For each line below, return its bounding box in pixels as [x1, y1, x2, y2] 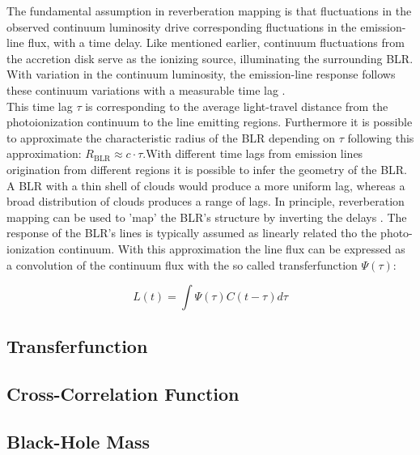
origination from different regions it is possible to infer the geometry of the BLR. [6, 160, 408, 177]
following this [347, 129, 414, 146]
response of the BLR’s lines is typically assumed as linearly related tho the [6, 224, 377, 241]
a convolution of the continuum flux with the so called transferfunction [6, 256, 358, 273]
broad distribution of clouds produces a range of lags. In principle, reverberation [6, 193, 405, 210]
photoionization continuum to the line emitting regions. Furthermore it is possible [6, 113, 413, 130]
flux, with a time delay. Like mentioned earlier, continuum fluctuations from [28, 34, 405, 51]
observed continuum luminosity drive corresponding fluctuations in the [6, 18, 357, 35]
